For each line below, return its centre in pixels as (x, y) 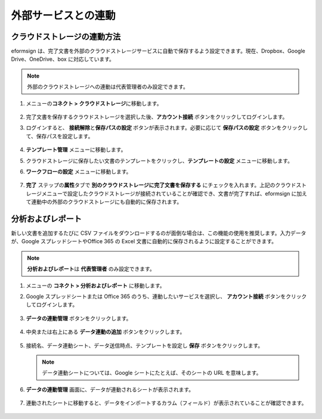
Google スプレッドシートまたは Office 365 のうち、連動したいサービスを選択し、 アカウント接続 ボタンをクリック (166, 296)
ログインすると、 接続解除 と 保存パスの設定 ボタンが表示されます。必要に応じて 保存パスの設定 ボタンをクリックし (167, 128)
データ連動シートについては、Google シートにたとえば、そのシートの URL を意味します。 (152, 373)
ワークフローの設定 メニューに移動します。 (79, 171)
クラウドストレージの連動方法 (66, 37)
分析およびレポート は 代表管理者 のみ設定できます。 (91, 269)
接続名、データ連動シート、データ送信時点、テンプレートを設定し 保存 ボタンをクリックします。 (145, 345)
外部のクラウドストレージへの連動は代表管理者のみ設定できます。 (108, 87)
